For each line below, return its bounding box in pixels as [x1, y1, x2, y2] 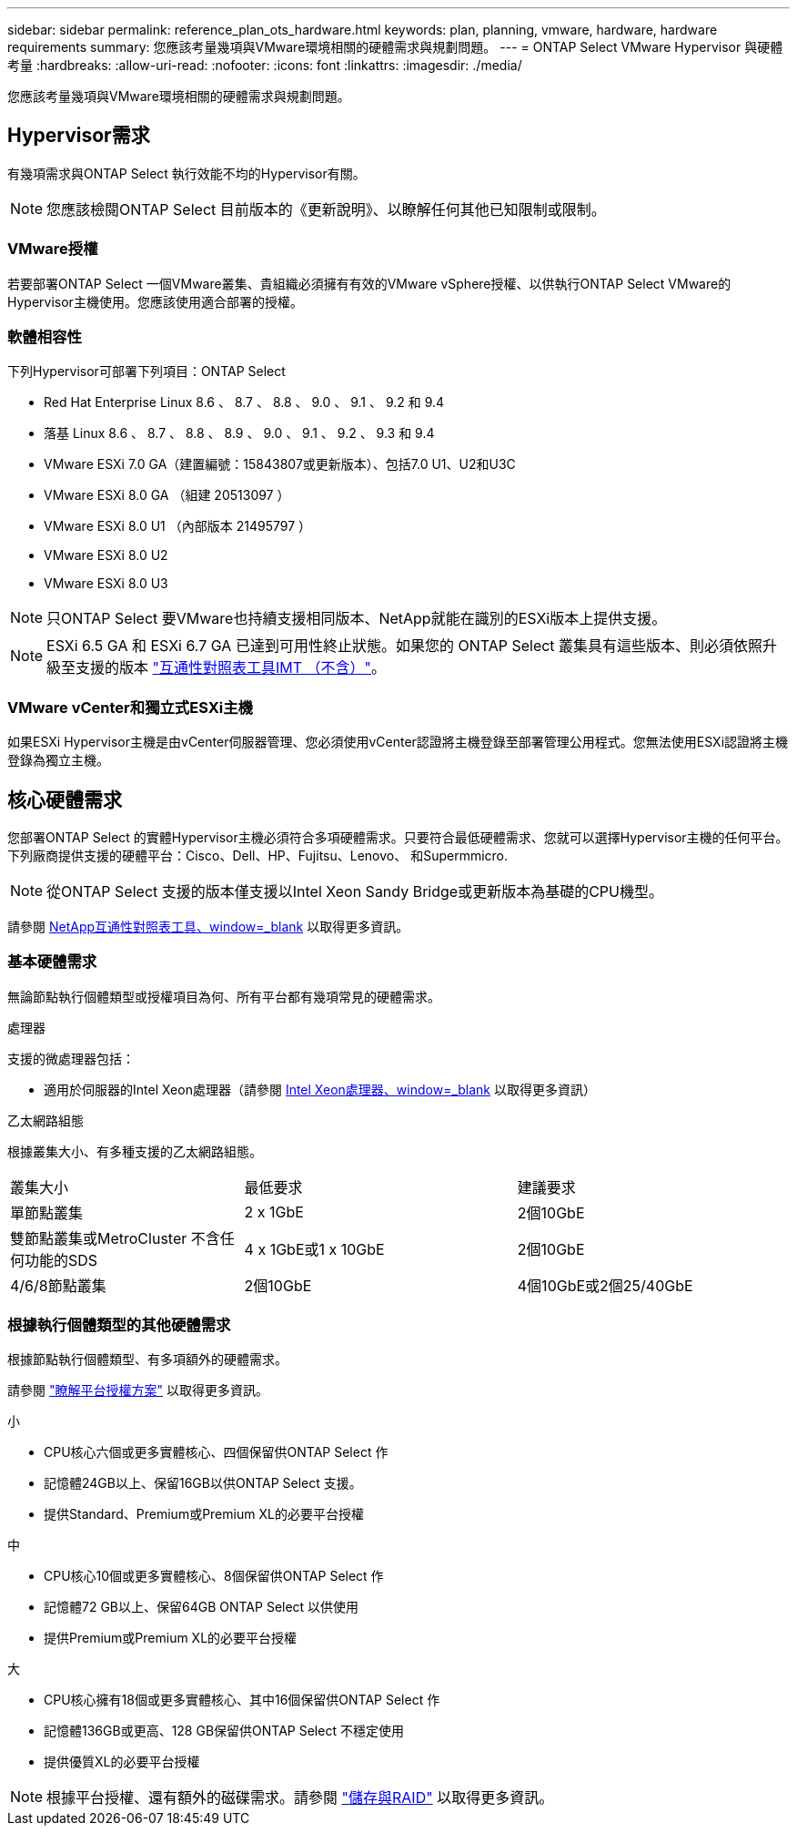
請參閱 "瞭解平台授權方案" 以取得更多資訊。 [7, 1382, 268, 1399]
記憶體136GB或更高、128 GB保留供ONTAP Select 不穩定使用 [44, 1723, 404, 1739]
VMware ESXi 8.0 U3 [44, 575, 168, 592]
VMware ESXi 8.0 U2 [44, 547, 168, 564]
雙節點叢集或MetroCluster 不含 [10, 1228, 220, 1247]
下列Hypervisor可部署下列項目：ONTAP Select [7, 363, 286, 380]
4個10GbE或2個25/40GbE [517, 1276, 693, 1295]
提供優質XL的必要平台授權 [44, 1754, 200, 1770]
